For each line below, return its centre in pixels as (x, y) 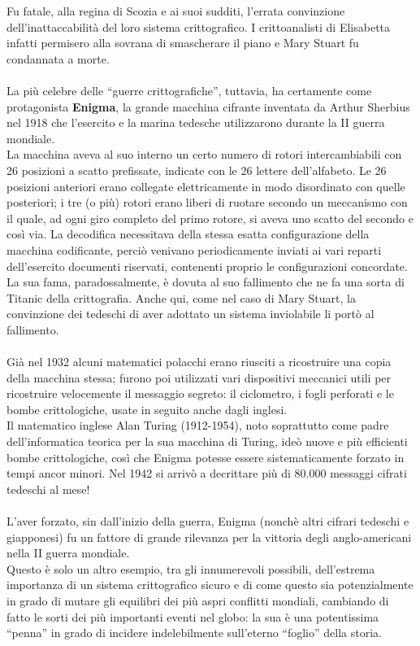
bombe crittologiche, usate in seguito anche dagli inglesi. (147, 409)
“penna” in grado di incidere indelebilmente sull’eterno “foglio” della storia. (194, 633)
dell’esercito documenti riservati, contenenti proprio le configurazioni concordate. (207, 266)
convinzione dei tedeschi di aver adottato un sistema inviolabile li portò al (191, 314)
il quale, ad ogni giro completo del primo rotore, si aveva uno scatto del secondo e (210, 218)
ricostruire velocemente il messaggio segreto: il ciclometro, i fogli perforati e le (200, 393)
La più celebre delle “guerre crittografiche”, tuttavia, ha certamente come (189, 90)
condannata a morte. (58, 58)
